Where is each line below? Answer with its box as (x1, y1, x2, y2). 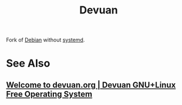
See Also (6, 57, 50, 70)
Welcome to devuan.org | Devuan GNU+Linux (6, 80, 176, 90)
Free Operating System (6, 89, 93, 99)
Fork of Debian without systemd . (6, 36, 85, 44)
